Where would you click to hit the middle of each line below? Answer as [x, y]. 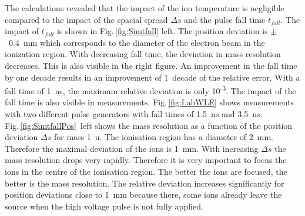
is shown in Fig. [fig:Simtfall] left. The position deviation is [162, 31]
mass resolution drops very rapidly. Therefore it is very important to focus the [146, 160]
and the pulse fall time [225, 19]
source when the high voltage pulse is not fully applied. [104, 206]
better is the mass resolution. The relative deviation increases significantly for [145, 183]
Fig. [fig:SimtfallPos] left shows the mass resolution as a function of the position [149, 125]
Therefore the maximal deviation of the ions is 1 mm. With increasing [132, 148]
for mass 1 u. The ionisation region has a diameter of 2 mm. [163, 137]
